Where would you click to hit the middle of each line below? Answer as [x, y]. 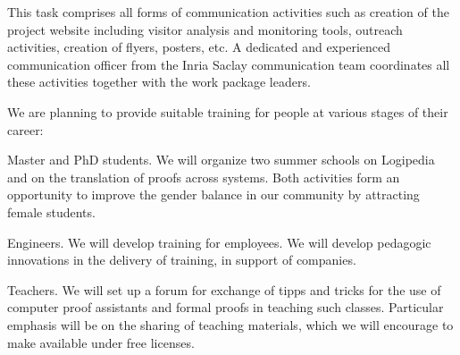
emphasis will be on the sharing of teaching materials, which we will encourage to [230, 324]
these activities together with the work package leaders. [159, 82]
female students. [51, 211]
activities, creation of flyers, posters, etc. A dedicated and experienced [199, 47]
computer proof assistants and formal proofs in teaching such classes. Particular [226, 307]
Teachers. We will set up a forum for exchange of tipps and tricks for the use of [224, 289]
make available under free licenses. [101, 342]
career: [25, 129]
